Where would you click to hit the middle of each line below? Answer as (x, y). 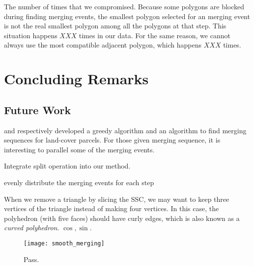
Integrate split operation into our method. (67, 166)
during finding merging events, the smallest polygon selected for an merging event (127, 16)
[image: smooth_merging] (64, 243)
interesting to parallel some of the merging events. (79, 149)
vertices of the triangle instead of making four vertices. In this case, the (112, 208)
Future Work (38, 109)
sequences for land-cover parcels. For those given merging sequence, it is (112, 140)
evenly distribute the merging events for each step (79, 182)
